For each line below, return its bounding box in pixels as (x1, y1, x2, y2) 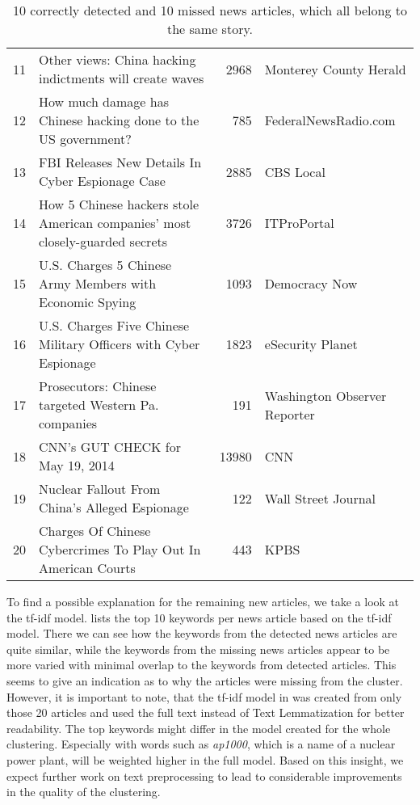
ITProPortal (264, 213, 334, 232)
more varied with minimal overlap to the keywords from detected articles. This (6, 656, 397, 673)
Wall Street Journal (264, 488, 376, 508)
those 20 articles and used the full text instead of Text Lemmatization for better (6, 704, 405, 721)
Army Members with (39, 274, 157, 293)
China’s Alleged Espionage (39, 498, 189, 516)
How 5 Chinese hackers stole (39, 195, 199, 213)
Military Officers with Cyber (39, 335, 200, 353)
